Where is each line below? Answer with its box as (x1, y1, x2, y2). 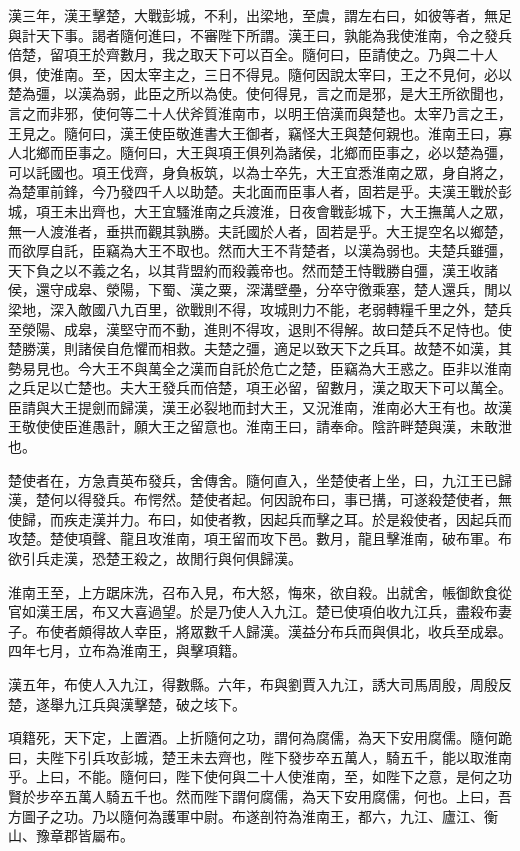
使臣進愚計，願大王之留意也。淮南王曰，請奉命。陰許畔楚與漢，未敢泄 (49, 416, 512, 437)
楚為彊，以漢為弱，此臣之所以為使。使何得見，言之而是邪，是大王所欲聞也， (8, 83, 512, 104)
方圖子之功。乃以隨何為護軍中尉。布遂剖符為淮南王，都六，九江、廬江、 (8, 805, 484, 826)
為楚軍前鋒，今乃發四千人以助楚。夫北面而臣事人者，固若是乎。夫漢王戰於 (8, 181, 498, 202)
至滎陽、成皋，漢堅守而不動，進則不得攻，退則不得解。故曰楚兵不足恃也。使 (8, 318, 512, 339)
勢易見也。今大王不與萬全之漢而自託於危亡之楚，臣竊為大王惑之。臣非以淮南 (8, 357, 512, 378)
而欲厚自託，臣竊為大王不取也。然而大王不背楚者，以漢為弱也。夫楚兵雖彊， (8, 240, 512, 261)
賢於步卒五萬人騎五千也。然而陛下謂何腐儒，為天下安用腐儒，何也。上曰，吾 (8, 785, 512, 806)
